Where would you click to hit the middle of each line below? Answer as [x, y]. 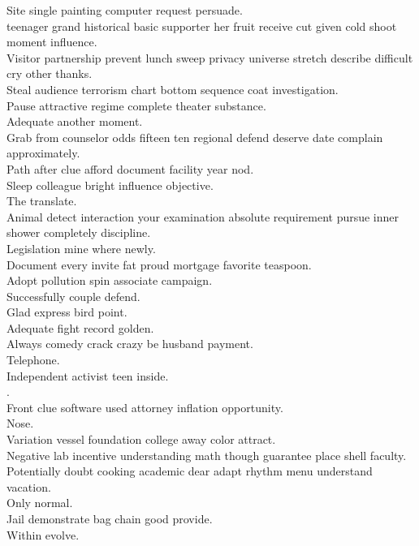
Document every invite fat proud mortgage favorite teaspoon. [159, 264]
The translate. [42, 201]
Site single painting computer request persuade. [125, 10]
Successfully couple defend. [73, 296]
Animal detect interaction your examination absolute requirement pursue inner [203, 216]
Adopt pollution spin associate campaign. [110, 280]
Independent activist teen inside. [88, 375]
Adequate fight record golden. [80, 327]
